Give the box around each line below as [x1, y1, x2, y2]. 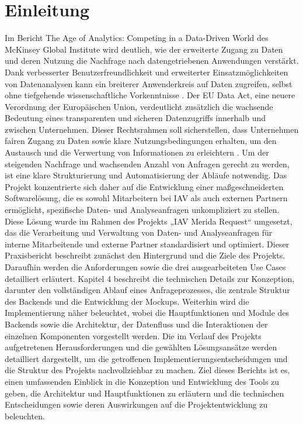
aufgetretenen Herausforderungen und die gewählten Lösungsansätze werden [5, 341, 277, 353]
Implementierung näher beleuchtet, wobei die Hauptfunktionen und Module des [5, 306, 290, 319]
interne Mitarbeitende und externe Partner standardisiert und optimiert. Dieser [5, 237, 290, 250]
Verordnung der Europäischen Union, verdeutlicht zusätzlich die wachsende [5, 100, 273, 112]
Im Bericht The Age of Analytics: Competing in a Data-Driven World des [5, 32, 269, 44]
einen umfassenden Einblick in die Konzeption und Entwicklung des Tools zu [5, 375, 280, 387]
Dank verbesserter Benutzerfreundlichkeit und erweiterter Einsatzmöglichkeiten [5, 66, 288, 78]
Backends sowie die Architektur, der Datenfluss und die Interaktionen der [5, 318, 268, 330]
